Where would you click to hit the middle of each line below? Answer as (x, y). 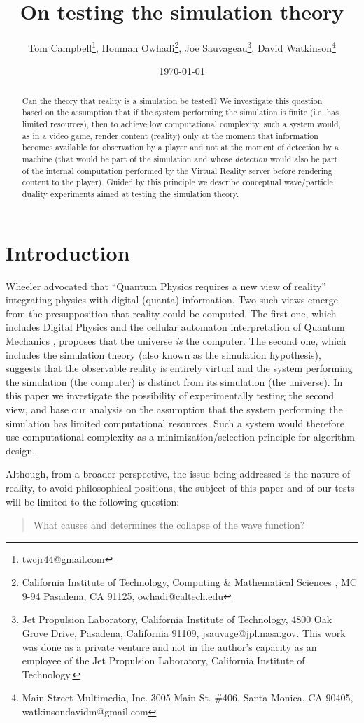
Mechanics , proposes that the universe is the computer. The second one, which (176, 340)
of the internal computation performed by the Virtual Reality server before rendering (177, 170)
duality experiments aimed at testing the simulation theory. (131, 194)
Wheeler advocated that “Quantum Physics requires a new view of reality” (166, 286)
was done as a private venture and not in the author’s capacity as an (169, 646)
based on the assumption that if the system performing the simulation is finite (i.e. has (180, 112)
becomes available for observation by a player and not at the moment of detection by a (180, 147)
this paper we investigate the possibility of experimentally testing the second (170, 395)
